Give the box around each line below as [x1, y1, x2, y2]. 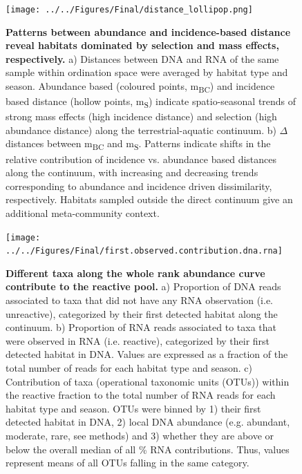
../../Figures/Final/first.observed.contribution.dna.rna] [6, 246, 283, 256]
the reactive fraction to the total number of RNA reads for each [6, 388, 276, 402]
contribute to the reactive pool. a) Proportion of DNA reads [6, 279, 281, 294]
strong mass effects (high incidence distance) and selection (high [6, 109, 277, 124]
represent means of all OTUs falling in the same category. [6, 455, 249, 470]
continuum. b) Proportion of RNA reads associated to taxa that [6, 320, 276, 334]
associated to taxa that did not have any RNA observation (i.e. [6, 293, 274, 307]
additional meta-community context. [6, 205, 160, 220]
